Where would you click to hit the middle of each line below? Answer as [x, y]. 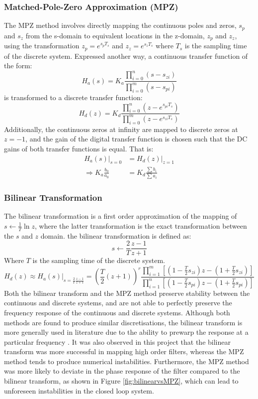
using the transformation [42, 46]
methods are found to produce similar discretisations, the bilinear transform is [123, 322]
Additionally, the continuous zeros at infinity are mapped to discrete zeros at [121, 129]
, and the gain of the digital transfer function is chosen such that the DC [136, 139]
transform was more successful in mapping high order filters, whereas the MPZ [124, 351]
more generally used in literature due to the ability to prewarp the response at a [126, 332]
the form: [18, 66]
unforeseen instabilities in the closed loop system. [79, 390]
